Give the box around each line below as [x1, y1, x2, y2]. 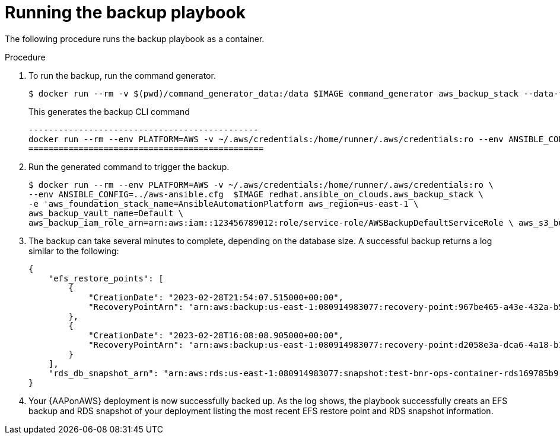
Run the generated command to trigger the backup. [28, 161, 230, 172]
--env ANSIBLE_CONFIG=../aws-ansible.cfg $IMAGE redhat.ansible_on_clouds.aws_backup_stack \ [28, 189, 484, 199]
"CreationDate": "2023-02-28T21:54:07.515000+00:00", [88, 292, 344, 302]
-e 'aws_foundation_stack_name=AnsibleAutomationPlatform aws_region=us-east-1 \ [28, 198, 419, 209]
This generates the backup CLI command [28, 106, 190, 117]
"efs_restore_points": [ [48, 273, 164, 283]
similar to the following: [28, 245, 119, 256]
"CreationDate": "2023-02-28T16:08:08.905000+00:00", [88, 330, 344, 340]
